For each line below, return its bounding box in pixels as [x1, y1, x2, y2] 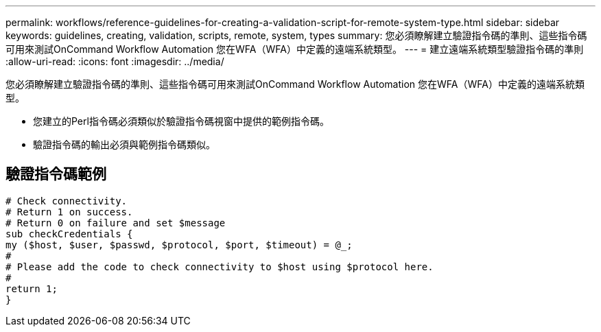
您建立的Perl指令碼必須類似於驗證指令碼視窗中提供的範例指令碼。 [33, 115, 329, 127]
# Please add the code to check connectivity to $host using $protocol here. [5, 261, 434, 272]
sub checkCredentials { [5, 228, 133, 239]
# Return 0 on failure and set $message [5, 217, 226, 228]
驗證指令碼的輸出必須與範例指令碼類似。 [33, 139, 215, 150]
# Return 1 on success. [5, 206, 133, 217]
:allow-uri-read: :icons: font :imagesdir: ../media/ [5, 56, 224, 67]
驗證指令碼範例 [5, 165, 106, 183]
